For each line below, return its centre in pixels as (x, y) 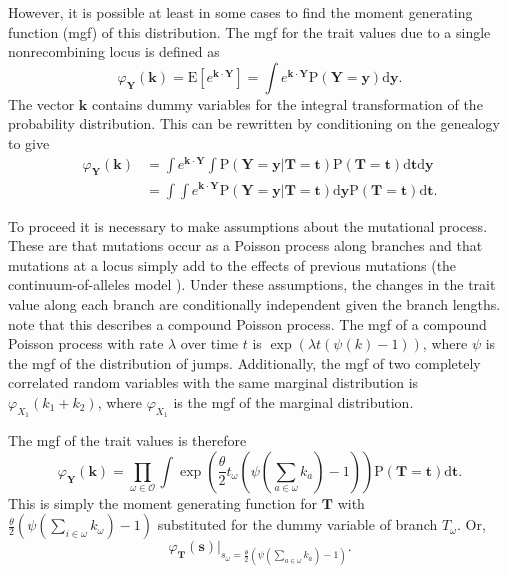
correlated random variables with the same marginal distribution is (213, 382)
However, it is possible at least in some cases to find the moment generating (240, 12)
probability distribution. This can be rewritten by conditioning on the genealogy (254, 123)
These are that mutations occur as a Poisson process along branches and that (245, 245)
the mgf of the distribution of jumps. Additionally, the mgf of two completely (244, 362)
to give (29, 142)
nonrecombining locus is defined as (114, 51)
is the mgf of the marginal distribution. (293, 401)
